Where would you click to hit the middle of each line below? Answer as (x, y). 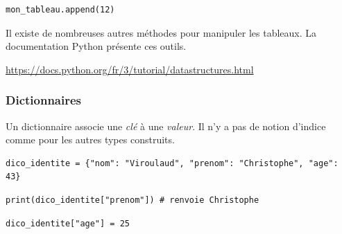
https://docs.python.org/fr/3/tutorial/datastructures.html (130, 69)
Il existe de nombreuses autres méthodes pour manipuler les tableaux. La (161, 32)
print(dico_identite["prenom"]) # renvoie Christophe (132, 200)
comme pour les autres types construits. (90, 139)
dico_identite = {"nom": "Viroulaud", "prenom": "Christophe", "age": (172, 163)
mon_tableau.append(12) (60, 10)
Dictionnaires (44, 100)
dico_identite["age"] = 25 (68, 223)
